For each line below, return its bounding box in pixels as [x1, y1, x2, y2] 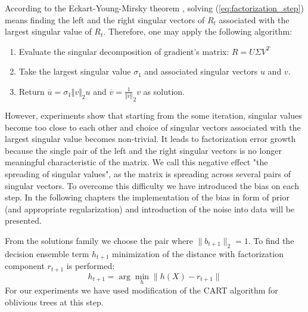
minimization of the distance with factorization [112, 247, 284, 260]
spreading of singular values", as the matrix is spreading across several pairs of [5, 168, 291, 180]
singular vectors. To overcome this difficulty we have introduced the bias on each [5, 179, 299, 191]
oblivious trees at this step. [5, 295, 104, 308]
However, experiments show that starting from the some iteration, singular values [5, 109, 302, 122]
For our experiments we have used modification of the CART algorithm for [5, 283, 278, 296]
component [5, 260, 45, 272]
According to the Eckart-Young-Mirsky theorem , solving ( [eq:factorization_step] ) [5, 2, 304, 14]
